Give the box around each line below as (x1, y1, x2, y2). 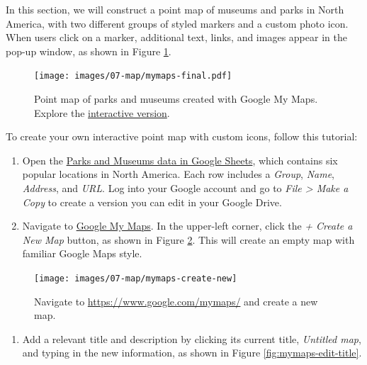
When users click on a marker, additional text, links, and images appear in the (6, 30, 347, 45)
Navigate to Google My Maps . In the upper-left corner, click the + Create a (22, 218, 353, 233)
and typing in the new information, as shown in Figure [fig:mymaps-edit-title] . (22, 345, 362, 360)
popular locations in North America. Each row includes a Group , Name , (22, 167, 334, 181)
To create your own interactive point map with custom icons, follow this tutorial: (6, 129, 358, 144)
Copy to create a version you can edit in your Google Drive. (22, 194, 282, 209)
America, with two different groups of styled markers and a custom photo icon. (6, 16, 349, 30)
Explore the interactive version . (34, 105, 170, 120)
